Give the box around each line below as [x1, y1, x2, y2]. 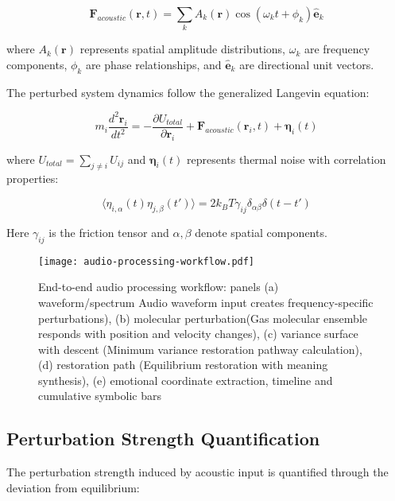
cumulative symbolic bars [38, 387, 161, 404]
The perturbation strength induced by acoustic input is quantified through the [6, 464, 389, 480]
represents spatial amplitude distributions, [79, 41, 286, 57]
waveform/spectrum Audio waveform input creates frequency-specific [38, 293, 374, 310]
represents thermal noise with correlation [186, 150, 386, 167]
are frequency [304, 41, 370, 57]
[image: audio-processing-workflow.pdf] [38, 255, 255, 267]
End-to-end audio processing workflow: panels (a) [38, 278, 279, 295]
